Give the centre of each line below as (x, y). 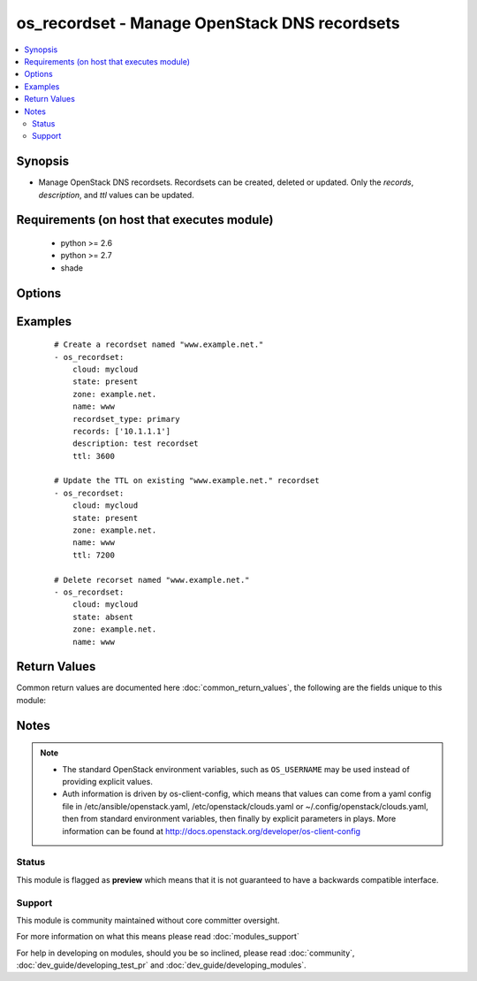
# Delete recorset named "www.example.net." (152, 580)
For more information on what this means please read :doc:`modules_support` (158, 937)
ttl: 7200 (93, 555)
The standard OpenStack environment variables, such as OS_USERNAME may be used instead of (236, 769)
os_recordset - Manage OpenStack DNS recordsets (208, 23)
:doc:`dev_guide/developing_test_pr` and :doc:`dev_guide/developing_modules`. (161, 965)
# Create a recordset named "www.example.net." (159, 345)
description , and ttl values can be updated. (116, 195)
